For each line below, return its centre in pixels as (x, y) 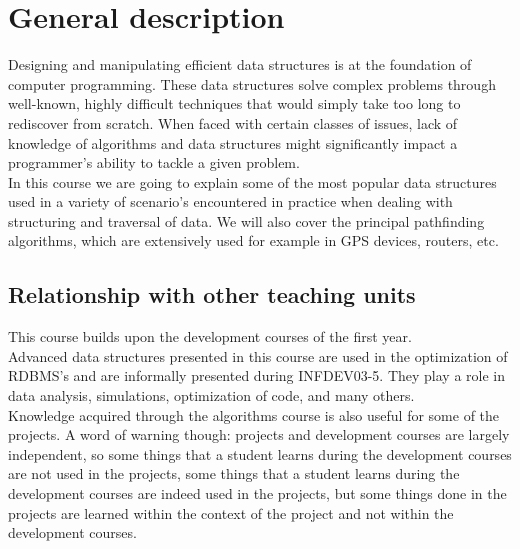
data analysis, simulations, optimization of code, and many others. (211, 395)
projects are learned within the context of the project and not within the (231, 512)
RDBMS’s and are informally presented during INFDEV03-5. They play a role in (256, 375)
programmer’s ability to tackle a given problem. (154, 162)
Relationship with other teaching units (212, 294)
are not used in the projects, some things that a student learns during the (234, 473)
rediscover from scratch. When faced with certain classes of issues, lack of (233, 122)
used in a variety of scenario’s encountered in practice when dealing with (230, 201)
